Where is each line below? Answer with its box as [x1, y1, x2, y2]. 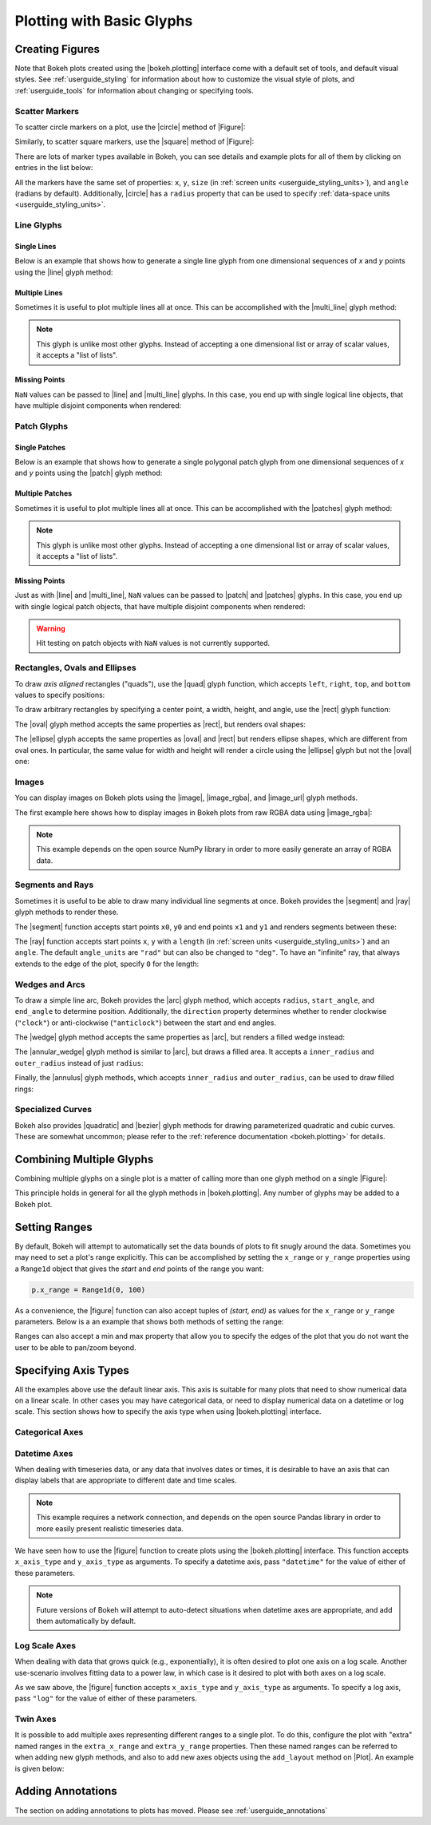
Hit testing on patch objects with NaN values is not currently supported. [36, 639, 271, 648]
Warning [36, 624, 65, 634]
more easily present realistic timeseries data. [36, 1523, 184, 1533]
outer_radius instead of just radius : [14, 1058, 144, 1067]
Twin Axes [14, 1713, 57, 1724]
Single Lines [14, 241, 57, 251]
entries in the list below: [14, 163, 93, 172]
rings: [14, 1084, 34, 1094]
